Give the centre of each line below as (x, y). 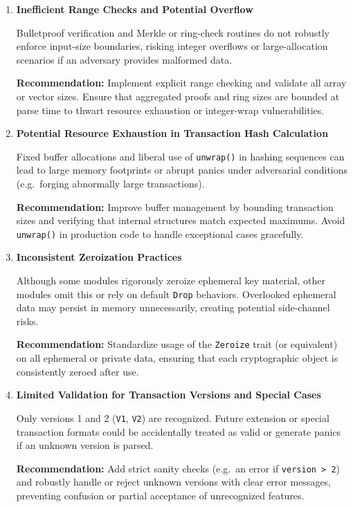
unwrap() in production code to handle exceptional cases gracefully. (160, 233)
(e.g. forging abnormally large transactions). (110, 183)
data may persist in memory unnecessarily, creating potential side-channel (173, 307)
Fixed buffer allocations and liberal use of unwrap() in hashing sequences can (180, 156)
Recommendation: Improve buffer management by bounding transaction (175, 206)
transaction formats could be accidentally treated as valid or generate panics (179, 431)
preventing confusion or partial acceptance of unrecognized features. (160, 495)
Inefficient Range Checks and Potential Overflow (135, 9)
